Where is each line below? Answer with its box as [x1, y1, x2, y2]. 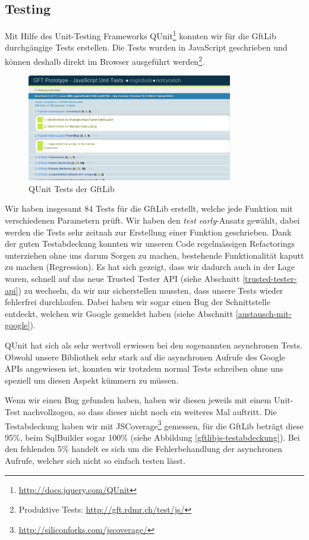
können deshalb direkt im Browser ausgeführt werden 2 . [5, 54, 204, 67]
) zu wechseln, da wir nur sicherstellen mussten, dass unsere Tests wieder [18, 284, 283, 296]
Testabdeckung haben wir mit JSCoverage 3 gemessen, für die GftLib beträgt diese [5, 417, 304, 432]
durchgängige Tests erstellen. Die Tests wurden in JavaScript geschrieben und [5, 41, 288, 54]
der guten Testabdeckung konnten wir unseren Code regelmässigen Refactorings [5, 237, 295, 250]
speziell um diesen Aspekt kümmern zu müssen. [5, 373, 179, 386]
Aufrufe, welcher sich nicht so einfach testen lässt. [5, 454, 186, 466]
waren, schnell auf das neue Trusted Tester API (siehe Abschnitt [5, 272, 240, 285]
